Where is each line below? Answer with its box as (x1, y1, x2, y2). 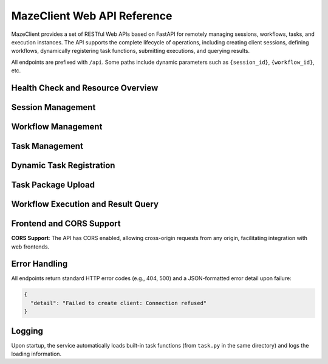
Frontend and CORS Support (11, 219, 121, 229)
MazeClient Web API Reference (11, 9, 173, 22)
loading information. (11, 350, 62, 358)
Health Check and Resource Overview (11, 83, 159, 93)
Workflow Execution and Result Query (11, 199, 159, 210)
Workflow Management (11, 122, 103, 132)
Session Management (11, 102, 96, 112)
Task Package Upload (11, 180, 95, 190)
